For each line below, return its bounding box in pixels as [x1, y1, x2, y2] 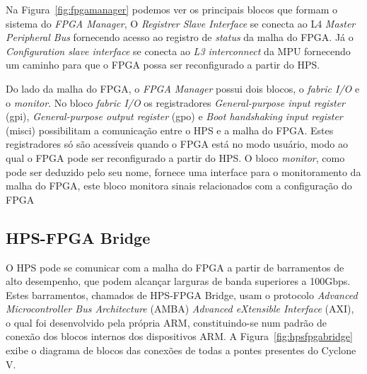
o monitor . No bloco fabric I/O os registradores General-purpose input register [6, 95, 346, 110]
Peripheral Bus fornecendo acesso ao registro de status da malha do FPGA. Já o [6, 30, 354, 45]
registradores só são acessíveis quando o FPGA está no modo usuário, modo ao [6, 136, 348, 151]
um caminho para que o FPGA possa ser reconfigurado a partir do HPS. [6, 57, 320, 72]
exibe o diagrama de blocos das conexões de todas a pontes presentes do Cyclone [6, 343, 356, 358]
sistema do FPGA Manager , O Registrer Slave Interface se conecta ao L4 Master [6, 16, 356, 30]
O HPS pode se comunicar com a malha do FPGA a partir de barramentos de [6, 259, 344, 274]
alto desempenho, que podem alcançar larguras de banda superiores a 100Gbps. [6, 274, 351, 288]
